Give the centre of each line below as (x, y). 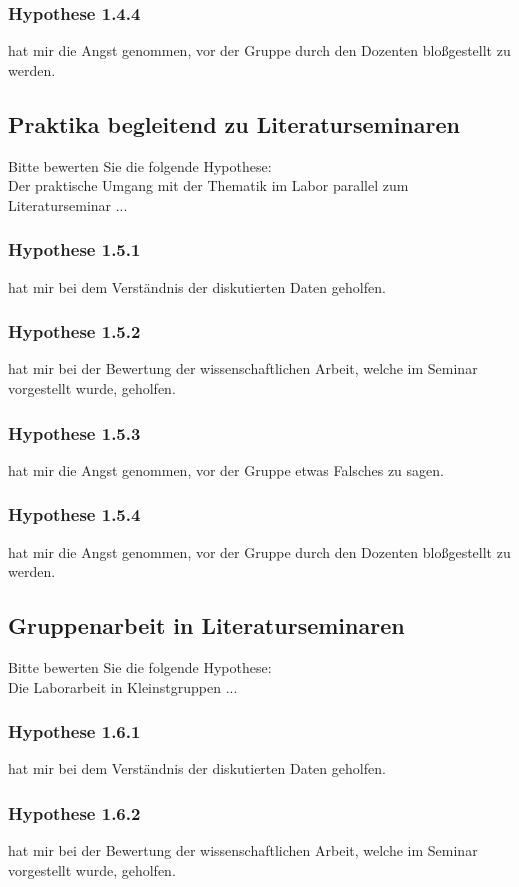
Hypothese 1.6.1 (74, 731)
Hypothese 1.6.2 (74, 812)
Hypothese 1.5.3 (74, 432)
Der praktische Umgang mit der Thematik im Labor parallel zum (208, 185)
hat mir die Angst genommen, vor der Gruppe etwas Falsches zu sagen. (226, 469)
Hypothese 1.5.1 (74, 249)
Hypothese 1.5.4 (74, 514)
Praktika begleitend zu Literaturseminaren (234, 123)
